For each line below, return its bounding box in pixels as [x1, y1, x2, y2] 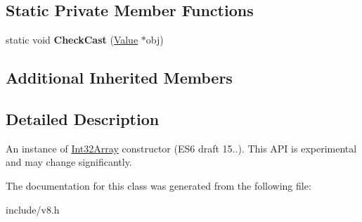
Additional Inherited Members [6, 67, 233, 89]
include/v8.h [6, 202, 60, 216]
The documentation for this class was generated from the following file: [6, 178, 311, 192]
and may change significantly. [6, 155, 132, 169]
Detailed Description [6, 107, 160, 129]
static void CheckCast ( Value [6, 32, 138, 47]
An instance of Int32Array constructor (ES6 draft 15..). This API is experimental [6, 141, 357, 155]
